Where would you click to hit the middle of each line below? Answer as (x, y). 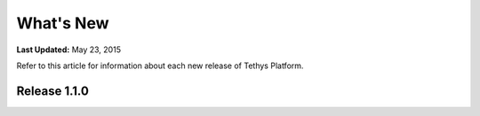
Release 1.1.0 (52, 91)
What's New (63, 23)
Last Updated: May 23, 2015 (69, 50)
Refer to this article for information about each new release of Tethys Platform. (160, 66)
